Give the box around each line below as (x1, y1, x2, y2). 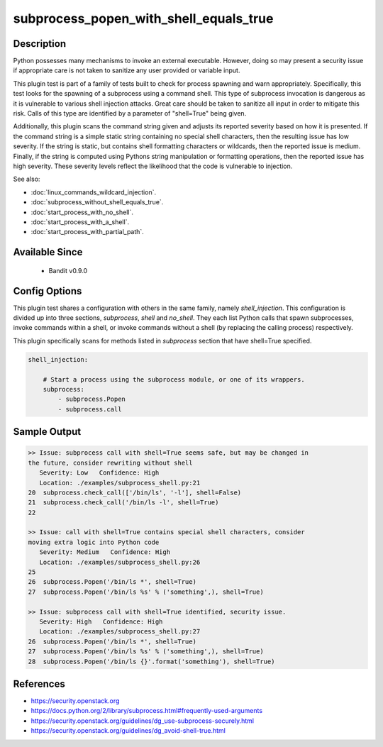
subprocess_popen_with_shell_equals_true (13, 11, 274, 26)
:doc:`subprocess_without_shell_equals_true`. (30, 198, 164, 206)
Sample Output (13, 426, 82, 438)
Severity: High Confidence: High (39, 617, 163, 626)
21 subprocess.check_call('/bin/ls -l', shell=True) (28, 499, 219, 507)
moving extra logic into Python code (28, 538, 160, 546)
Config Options (13, 284, 82, 297)
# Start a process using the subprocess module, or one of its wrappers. (43, 375, 305, 383)
